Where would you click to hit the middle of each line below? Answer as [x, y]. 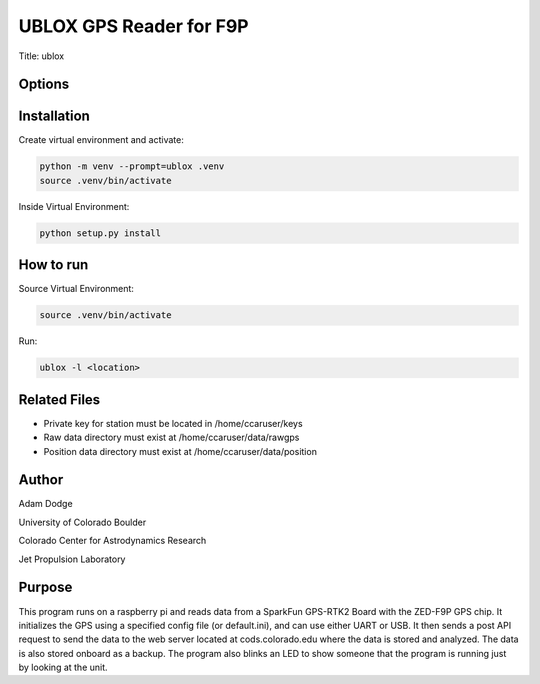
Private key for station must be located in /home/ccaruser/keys [173, 423]
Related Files [59, 399]
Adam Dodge [46, 504]
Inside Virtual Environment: [74, 206]
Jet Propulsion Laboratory [72, 559]
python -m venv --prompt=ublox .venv [132, 166]
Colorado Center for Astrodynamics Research [112, 541]
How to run [53, 265]
